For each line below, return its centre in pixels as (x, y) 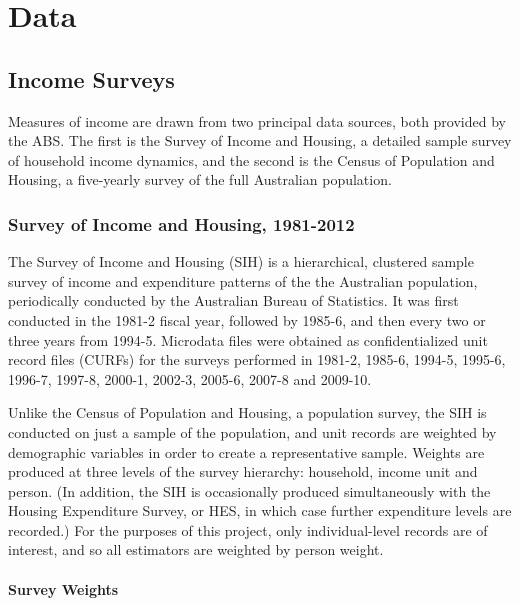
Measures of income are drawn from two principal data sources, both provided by (257, 120)
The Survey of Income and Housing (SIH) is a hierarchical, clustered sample (241, 261)
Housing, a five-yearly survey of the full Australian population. (200, 179)
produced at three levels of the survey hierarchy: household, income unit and (243, 471)
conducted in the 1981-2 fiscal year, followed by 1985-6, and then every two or (247, 319)
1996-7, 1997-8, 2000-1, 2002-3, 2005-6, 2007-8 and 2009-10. (190, 378)
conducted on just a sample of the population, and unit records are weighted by (252, 431)
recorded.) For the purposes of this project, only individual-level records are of (248, 529)
